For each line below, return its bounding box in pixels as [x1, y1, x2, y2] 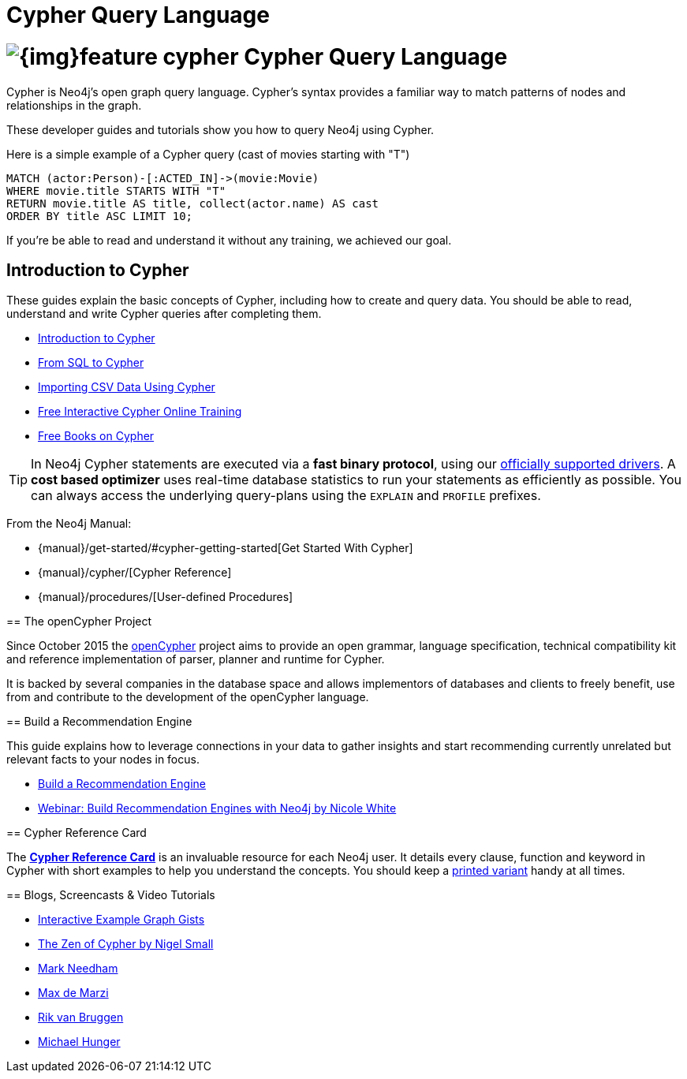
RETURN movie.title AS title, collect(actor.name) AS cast [6, 196, 379, 210]
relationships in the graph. [6, 98, 142, 112]
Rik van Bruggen [38, 1010, 124, 1025]
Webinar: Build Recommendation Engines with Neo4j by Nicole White [38, 801, 397, 816]
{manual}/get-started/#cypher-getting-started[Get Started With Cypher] [38, 541, 413, 555]
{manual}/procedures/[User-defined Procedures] [38, 590, 293, 604]
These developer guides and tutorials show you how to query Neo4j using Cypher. [6, 122, 435, 136]
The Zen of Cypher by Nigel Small [38, 937, 214, 951]
